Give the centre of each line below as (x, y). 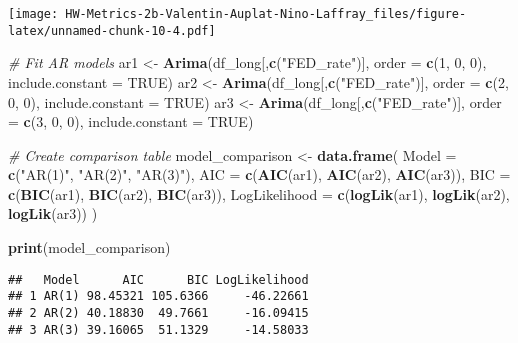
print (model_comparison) (89, 247)
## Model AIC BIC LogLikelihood (158, 279)
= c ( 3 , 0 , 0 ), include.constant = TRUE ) (131, 121)
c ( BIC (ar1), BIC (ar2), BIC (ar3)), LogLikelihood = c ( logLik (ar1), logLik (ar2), (259, 193)
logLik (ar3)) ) (53, 213)
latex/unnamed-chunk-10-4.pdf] (112, 30)
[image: (33, 14)
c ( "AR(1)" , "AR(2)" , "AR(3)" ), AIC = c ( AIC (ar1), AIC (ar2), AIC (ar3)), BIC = (259, 174)
